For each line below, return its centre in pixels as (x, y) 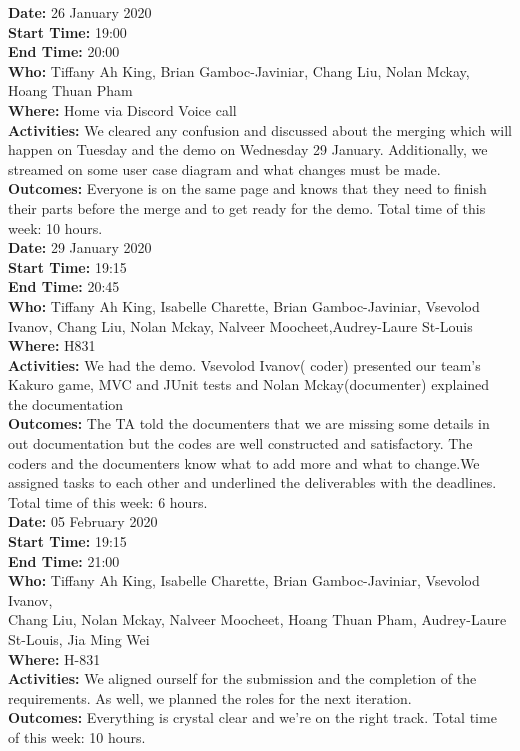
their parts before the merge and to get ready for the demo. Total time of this (247, 207)
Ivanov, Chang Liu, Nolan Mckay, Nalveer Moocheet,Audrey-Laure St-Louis (240, 325)
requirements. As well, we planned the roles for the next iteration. (210, 697)
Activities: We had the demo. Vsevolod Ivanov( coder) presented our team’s (244, 364)
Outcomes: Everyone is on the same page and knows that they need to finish (247, 188)
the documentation (66, 403)
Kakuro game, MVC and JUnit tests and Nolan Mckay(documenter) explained (249, 384)
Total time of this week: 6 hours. (108, 501)
